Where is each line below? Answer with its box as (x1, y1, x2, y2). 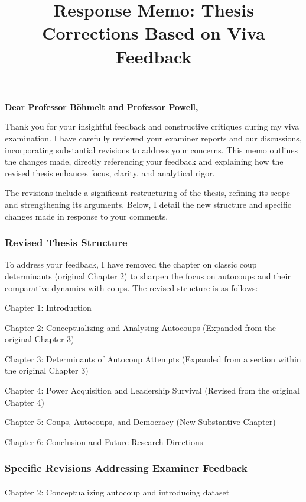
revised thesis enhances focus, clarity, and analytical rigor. (5, 166, 215, 179)
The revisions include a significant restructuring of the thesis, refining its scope (5, 186, 291, 199)
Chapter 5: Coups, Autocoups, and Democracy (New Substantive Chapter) (5, 416, 276, 428)
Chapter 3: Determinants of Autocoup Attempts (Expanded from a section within (5, 352, 301, 365)
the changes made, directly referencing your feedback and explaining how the (5, 155, 284, 168)
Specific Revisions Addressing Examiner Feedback (5, 461, 248, 475)
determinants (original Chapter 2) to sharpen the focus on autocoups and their (5, 269, 291, 282)
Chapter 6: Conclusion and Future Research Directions (5, 435, 203, 448)
